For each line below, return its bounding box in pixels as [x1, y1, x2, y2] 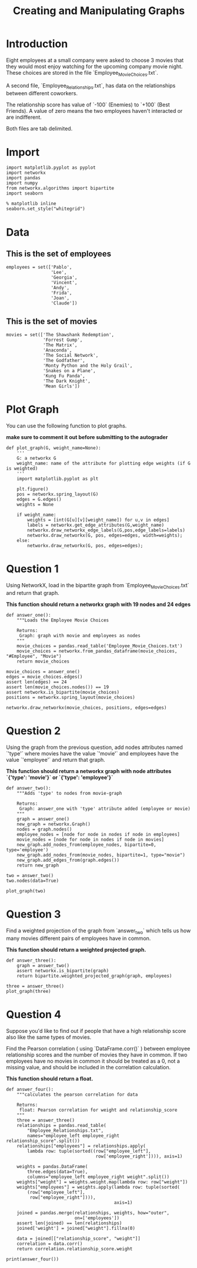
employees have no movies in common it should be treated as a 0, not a [6, 1057, 181, 1065]
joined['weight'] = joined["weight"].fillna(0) [16, 1225, 135, 1231]
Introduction [6, 37, 68, 51]
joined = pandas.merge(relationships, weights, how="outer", [16, 1210, 169, 1216]
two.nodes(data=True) [6, 878, 59, 884]
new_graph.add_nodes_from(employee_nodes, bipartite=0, [16, 842, 157, 848]
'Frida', [51, 290, 72, 296]
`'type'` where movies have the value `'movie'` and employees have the [6, 750, 179, 757]
